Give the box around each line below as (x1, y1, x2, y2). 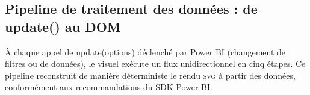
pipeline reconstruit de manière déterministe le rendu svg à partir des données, (5, 69, 296, 81)
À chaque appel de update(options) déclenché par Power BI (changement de (5, 45, 286, 58)
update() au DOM (5, 17, 121, 35)
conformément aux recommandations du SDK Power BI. (5, 81, 212, 93)
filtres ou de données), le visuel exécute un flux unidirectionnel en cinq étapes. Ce (5, 57, 306, 70)
